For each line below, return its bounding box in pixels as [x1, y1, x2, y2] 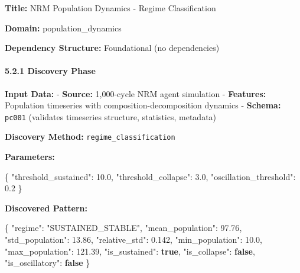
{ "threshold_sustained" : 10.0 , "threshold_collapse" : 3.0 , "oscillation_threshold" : [5, 170, 296, 182]
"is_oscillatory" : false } [5, 256, 90, 269]
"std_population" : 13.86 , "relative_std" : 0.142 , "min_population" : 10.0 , [5, 233, 262, 246]
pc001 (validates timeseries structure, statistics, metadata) [5, 110, 217, 123]
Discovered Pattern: [5, 201, 87, 214]
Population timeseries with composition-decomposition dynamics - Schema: [5, 99, 281, 111]
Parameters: [5, 150, 55, 163]
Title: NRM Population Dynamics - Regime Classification [5, 2, 216, 14]
